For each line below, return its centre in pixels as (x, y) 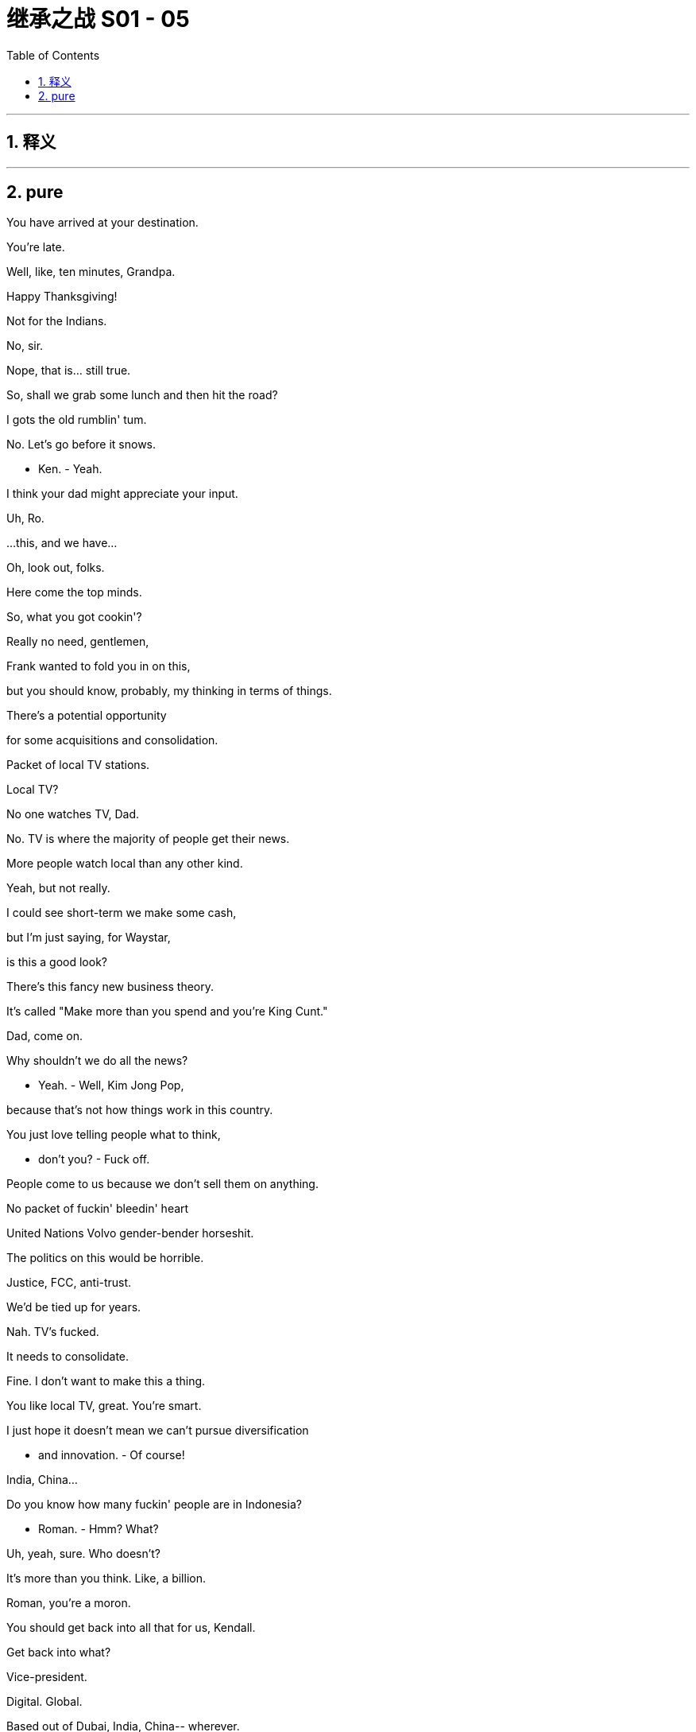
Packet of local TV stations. (78, 765)
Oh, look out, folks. (56, 568)
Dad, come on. (44, 1036)
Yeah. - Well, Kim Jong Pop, (111, 1085)
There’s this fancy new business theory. (110, 987)
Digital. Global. (44, 1702)
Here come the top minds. (74, 592)
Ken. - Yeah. (70, 469)
